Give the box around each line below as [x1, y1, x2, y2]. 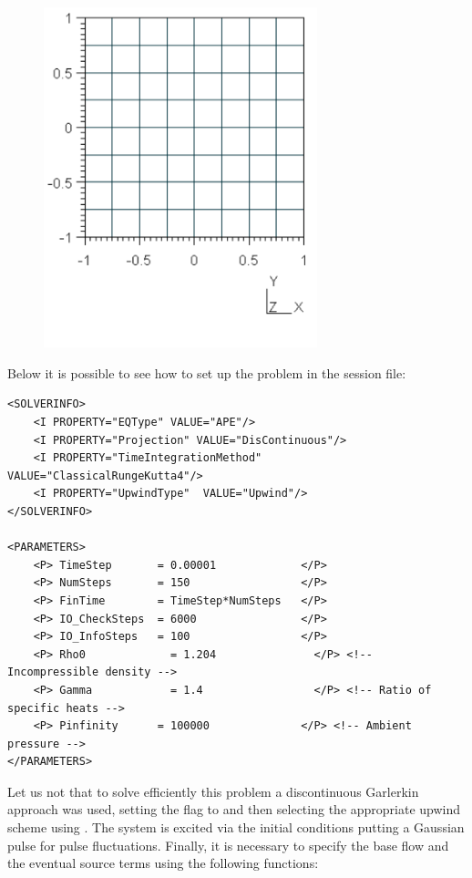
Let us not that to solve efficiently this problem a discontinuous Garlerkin [7, 781, 419, 801]
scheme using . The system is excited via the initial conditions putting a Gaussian [7, 818, 465, 837]
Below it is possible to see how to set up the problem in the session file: [7, 363, 406, 382]
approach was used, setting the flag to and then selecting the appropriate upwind [7, 800, 461, 819]
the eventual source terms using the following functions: [7, 853, 319, 873]
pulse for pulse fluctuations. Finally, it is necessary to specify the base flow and [7, 835, 449, 854]
